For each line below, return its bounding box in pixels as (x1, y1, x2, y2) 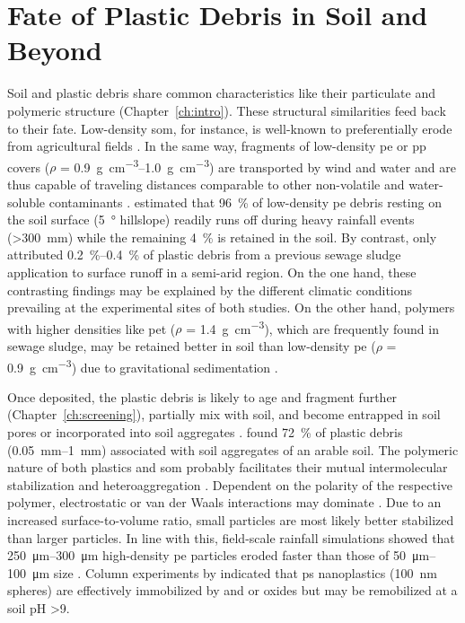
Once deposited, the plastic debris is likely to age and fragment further (7, 387, 398, 406)
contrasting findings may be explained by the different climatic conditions (7, 280, 413, 299)
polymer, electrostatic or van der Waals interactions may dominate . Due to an (7, 493, 442, 512)
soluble (7, 192, 46, 211)
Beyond (7, 31, 102, 68)
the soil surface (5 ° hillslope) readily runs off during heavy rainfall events (7, 210, 415, 229)
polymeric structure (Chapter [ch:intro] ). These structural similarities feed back (7, 101, 446, 119)
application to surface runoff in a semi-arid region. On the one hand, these (7, 262, 417, 281)
